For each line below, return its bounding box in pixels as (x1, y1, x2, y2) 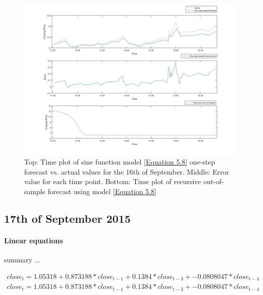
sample (24, 186, 46, 196)
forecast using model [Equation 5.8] (47, 186, 156, 196)
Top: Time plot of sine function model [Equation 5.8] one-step (24, 157, 215, 167)
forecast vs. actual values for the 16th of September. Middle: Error (24, 166, 229, 177)
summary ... (4, 254, 41, 265)
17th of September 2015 (4, 210, 131, 226)
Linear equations (4, 235, 63, 245)
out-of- (203, 176, 224, 187)
